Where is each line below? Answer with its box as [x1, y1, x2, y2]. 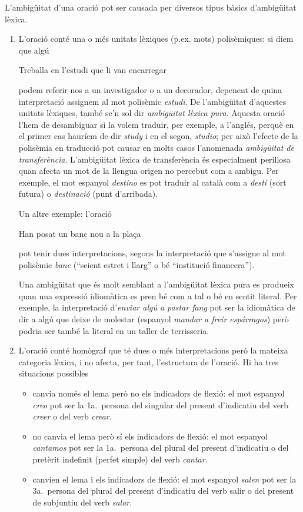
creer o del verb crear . [32, 410, 112, 422]
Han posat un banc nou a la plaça [18, 227, 141, 239]
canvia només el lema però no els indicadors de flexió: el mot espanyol [32, 387, 285, 399]
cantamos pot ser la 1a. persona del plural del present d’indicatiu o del [32, 441, 289, 454]
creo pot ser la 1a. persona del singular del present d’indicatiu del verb [32, 398, 289, 411]
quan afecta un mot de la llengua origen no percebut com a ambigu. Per [18, 164, 279, 177]
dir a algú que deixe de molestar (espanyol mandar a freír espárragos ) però [18, 313, 289, 325]
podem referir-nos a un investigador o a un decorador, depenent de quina [18, 83, 282, 95]
